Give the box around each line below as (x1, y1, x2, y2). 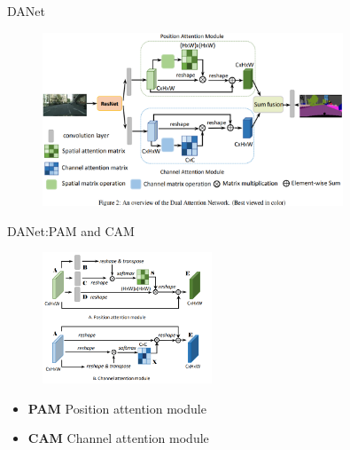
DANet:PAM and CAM (7, 221, 135, 240)
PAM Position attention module (27, 399, 206, 417)
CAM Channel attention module (27, 429, 209, 447)
